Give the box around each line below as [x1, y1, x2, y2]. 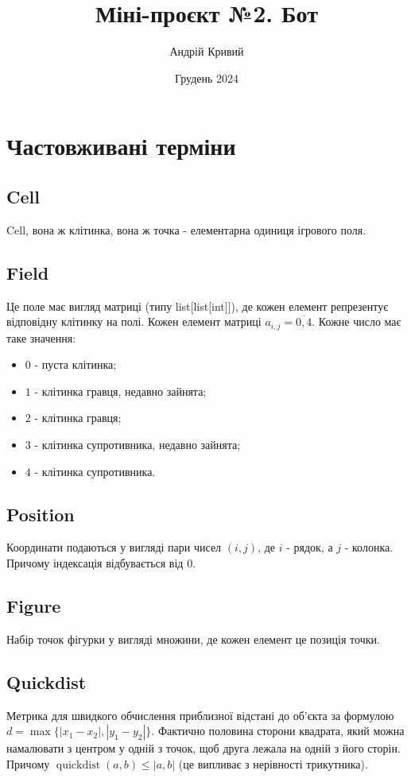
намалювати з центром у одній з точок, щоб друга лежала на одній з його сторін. [6, 740, 401, 757]
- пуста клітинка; [34, 356, 117, 373]
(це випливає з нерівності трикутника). [178, 755, 368, 772]
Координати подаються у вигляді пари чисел [6, 539, 222, 555]
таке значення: [6, 329, 76, 346]
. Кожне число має [312, 313, 401, 330]
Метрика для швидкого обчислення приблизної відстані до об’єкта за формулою [6, 706, 394, 723]
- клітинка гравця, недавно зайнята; [34, 382, 207, 399]
